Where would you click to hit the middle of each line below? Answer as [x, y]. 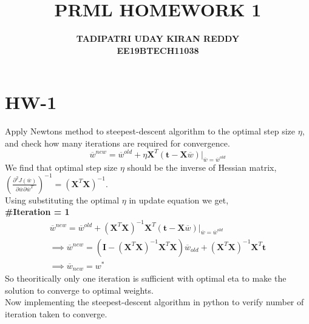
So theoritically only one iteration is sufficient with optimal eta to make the [146, 278]
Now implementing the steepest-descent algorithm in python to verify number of [154, 302]
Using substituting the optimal [62, 200]
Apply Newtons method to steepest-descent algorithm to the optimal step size [150, 131]
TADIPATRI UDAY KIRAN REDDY [158, 38]
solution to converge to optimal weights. [79, 290]
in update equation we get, [179, 200]
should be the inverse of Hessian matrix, [202, 167]
